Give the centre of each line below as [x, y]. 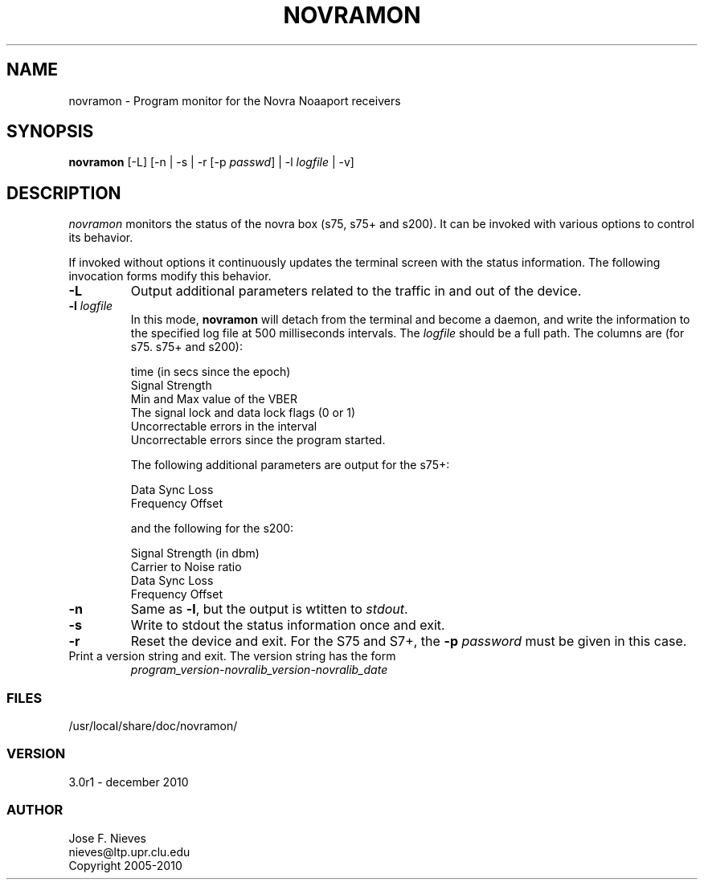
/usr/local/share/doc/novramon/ [153, 726]
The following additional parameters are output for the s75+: [290, 465]
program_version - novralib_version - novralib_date [259, 670]
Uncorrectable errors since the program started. [258, 440]
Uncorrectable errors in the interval [224, 427]
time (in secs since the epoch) [211, 372]
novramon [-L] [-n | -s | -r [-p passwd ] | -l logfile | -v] [211, 162]
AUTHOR [35, 810]
